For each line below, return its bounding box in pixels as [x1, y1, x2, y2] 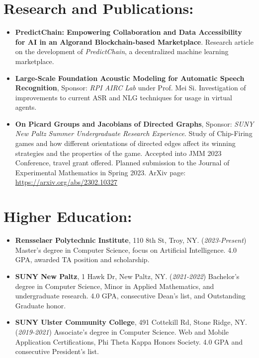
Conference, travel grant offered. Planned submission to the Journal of [15, 157, 230, 168]
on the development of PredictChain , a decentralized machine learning [15, 46, 229, 57]
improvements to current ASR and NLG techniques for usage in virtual [15, 92, 232, 102]
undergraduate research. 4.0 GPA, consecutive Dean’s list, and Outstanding [15, 290, 246, 301]
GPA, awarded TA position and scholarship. [15, 254, 150, 265]
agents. [15, 102, 37, 112]
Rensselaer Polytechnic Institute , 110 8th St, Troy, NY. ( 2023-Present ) [15, 235, 247, 245]
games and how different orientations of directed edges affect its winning [15, 138, 236, 148]
